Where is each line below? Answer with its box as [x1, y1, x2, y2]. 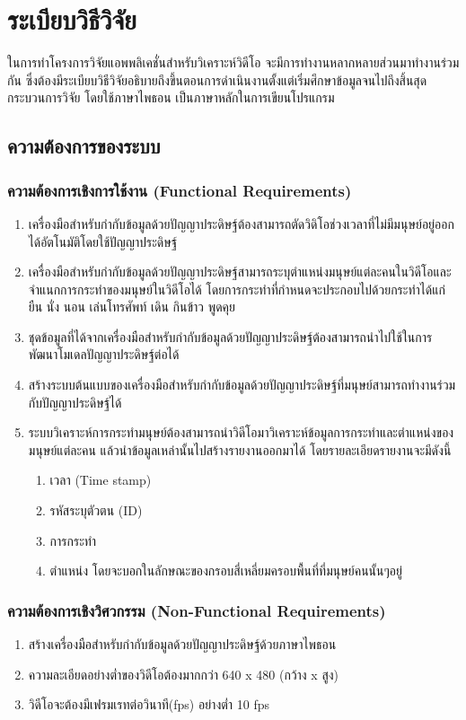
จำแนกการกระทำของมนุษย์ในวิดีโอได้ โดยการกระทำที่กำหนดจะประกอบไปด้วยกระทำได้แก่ [28, 279, 445, 298]
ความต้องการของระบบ [7, 132, 161, 160]
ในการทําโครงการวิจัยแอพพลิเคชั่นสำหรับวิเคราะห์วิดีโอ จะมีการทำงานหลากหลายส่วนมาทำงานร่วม [7, 53, 460, 72]
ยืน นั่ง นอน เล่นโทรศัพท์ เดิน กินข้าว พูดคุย [28, 297, 235, 316]
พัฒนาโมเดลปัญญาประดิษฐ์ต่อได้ [28, 345, 180, 364]
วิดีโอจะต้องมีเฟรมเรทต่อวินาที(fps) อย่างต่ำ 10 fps [28, 695, 270, 714]
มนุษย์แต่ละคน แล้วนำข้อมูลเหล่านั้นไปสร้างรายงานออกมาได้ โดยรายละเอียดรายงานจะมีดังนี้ [28, 440, 452, 459]
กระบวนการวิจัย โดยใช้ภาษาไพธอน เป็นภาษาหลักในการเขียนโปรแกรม [7, 88, 335, 107]
